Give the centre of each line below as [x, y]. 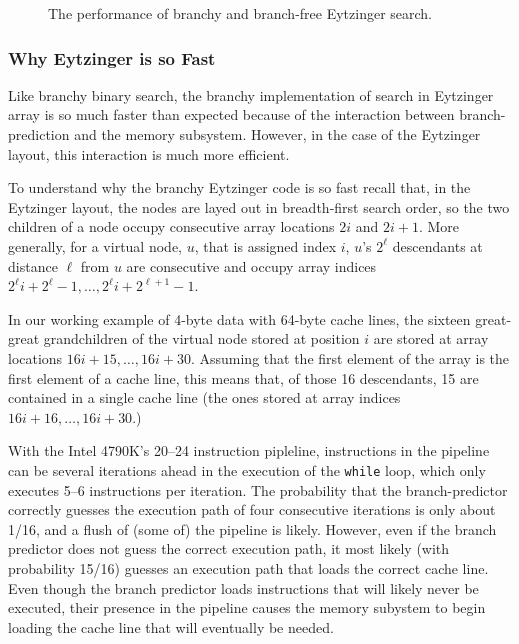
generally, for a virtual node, [95, 245]
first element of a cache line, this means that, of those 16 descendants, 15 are [243, 377]
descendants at [437, 245]
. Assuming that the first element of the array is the [350, 357]
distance [33, 265]
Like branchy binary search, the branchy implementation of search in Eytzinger [251, 94]
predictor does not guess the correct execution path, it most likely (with [229, 548]
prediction [39, 134]
